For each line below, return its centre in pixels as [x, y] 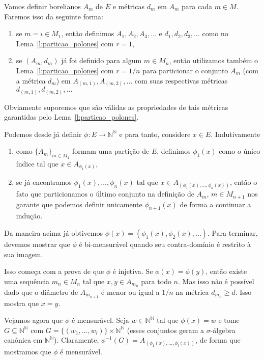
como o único [240, 151]
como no [215, 33]
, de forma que [218, 340]
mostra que [22, 303]
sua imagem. [24, 254]
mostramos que [28, 352]
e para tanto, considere [155, 134]
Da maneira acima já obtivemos [53, 233]
